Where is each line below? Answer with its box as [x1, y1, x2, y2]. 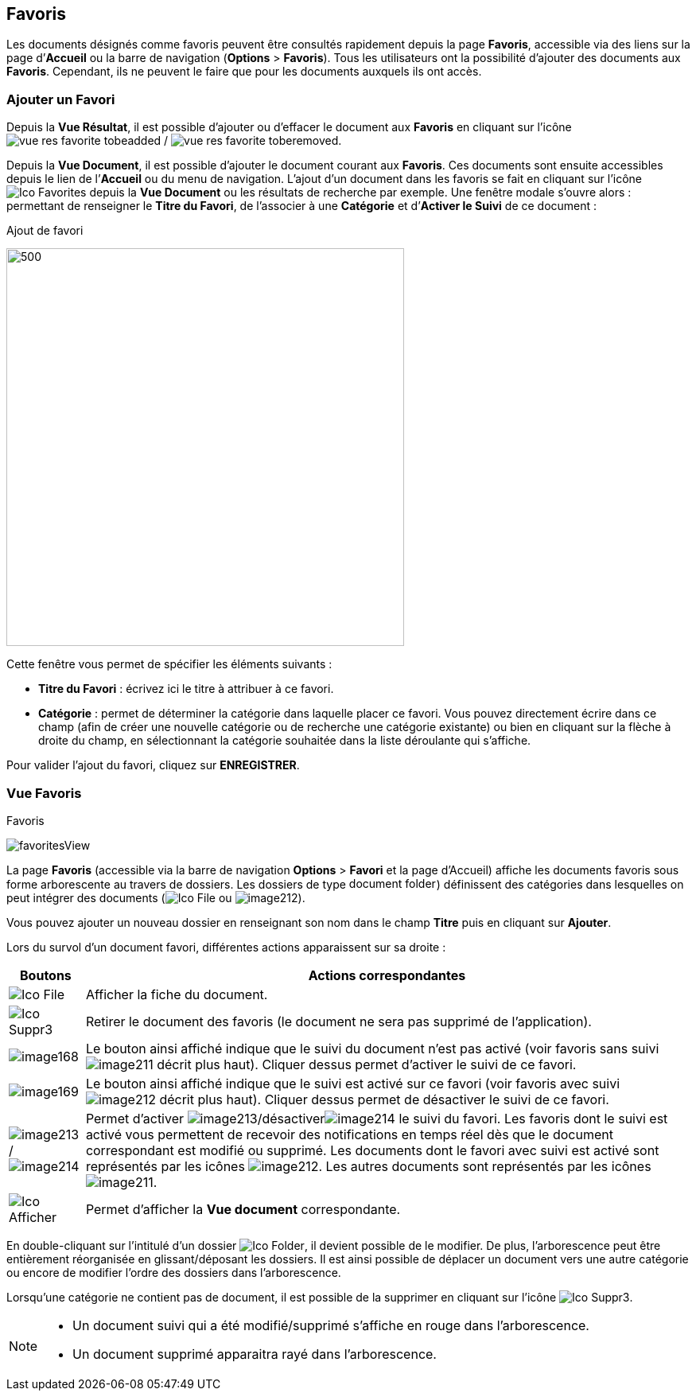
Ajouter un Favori [6, 91, 115, 107]
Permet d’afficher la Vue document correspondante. [85, 1200, 401, 1217]
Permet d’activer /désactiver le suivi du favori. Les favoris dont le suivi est [85, 1110, 668, 1127]
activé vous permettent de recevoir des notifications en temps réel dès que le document [85, 1126, 613, 1142]
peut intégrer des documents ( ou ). [6, 890, 305, 905]
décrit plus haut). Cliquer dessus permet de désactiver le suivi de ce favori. [159, 1091, 609, 1107]
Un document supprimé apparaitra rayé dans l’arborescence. [72, 1345, 437, 1362]
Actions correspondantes [308, 967, 466, 983]
